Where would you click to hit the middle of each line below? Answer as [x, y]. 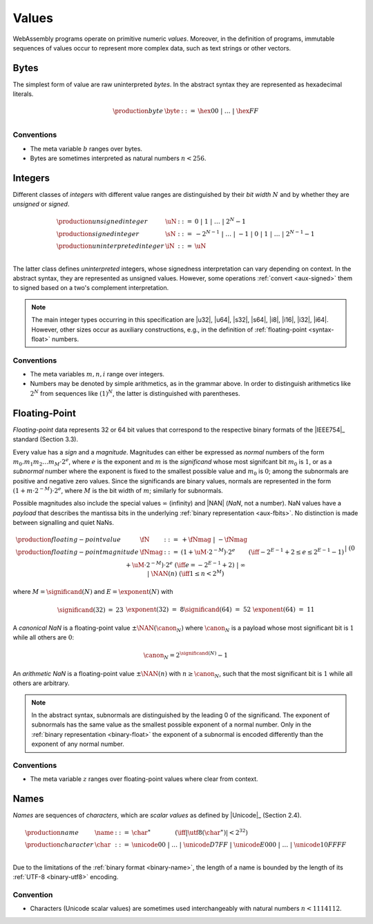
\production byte [138, 111]
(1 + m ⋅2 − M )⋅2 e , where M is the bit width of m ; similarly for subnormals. [118, 490]
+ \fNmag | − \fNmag [215, 540]
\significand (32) [82, 610]
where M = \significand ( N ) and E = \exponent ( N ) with [93, 592]
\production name [52, 833]
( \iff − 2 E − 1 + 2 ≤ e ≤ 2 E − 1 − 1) [296, 551]
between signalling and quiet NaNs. [63, 523]
